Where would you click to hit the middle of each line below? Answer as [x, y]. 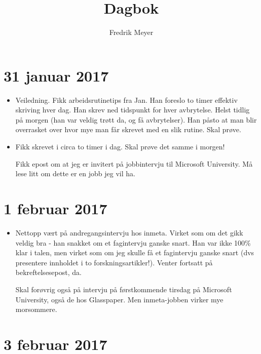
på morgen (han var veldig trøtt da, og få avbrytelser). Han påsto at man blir [136, 119]
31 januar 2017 [56, 75]
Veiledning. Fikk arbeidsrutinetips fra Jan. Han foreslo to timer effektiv [126, 100]
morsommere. [36, 309]
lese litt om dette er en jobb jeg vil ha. [75, 173]
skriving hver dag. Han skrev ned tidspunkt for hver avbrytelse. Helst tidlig [133, 110]
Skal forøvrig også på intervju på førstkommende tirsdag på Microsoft [124, 289]
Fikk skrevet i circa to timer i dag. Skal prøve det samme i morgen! [120, 147]
